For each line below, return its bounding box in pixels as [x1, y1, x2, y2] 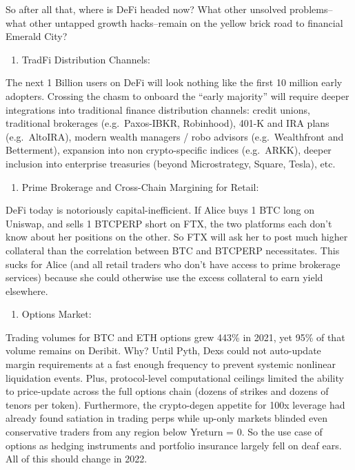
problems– [290, 2, 333, 16]
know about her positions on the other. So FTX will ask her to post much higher [6, 229, 348, 244]
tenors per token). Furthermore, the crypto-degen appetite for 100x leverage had [6, 397, 345, 411]
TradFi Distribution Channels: [21, 52, 150, 66]
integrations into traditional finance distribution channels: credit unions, [6, 102, 310, 116]
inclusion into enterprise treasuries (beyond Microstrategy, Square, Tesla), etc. [6, 156, 336, 170]
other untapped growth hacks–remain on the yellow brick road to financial [29, 15, 343, 30]
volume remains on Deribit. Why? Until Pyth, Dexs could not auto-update [6, 343, 321, 358]
